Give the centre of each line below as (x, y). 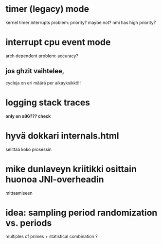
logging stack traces (48, 102)
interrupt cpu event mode (58, 42)
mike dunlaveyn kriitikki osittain (71, 169)
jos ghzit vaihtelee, (35, 71)
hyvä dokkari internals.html (62, 136)
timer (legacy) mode (47, 9)
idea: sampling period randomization (81, 213)
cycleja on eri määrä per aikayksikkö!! (43, 83)
